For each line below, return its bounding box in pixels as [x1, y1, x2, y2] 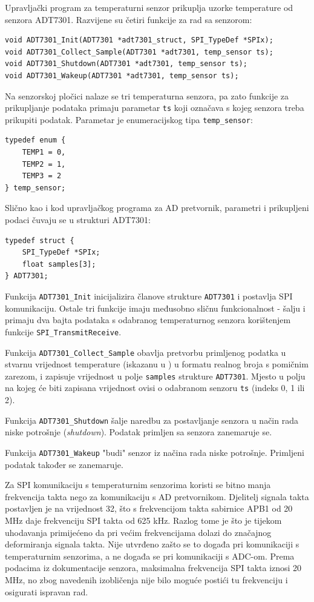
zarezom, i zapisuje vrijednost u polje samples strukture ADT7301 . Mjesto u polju [5, 369, 306, 382]
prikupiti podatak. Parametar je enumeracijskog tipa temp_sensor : [5, 113, 253, 125]
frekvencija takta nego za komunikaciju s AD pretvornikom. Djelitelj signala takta [5, 490, 309, 503]
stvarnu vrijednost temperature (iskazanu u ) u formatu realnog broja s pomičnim [5, 358, 309, 370]
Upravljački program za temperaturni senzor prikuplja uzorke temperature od [5, 1, 293, 13]
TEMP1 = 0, [22, 148, 66, 157]
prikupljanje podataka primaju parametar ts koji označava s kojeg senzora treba [5, 101, 304, 114]
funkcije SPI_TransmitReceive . [5, 325, 122, 338]
